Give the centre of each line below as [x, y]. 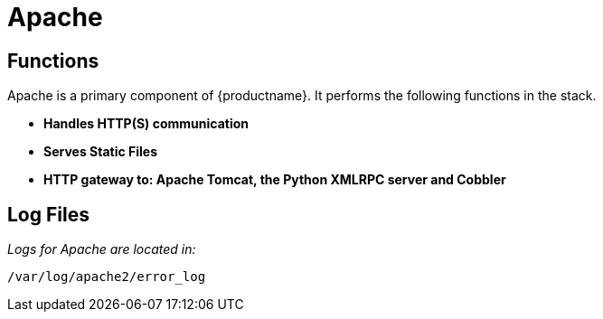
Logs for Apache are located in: [102, 249]
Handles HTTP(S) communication [146, 124]
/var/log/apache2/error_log [107, 277]
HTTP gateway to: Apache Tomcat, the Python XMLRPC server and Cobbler [275, 180]
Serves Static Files [101, 152]
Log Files [48, 214]
